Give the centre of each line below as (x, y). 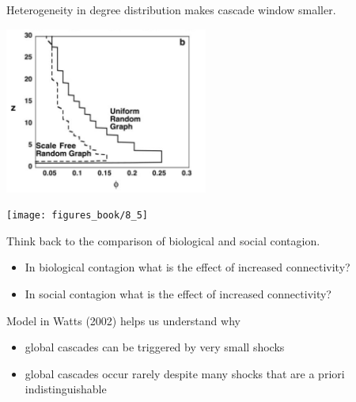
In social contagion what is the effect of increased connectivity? (178, 294)
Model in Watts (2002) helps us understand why (123, 320)
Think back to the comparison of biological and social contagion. (163, 240)
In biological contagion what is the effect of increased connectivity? (187, 267)
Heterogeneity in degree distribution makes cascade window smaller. (171, 9)
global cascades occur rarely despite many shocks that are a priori (185, 373)
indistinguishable (66, 389)
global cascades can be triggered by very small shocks (155, 347)
